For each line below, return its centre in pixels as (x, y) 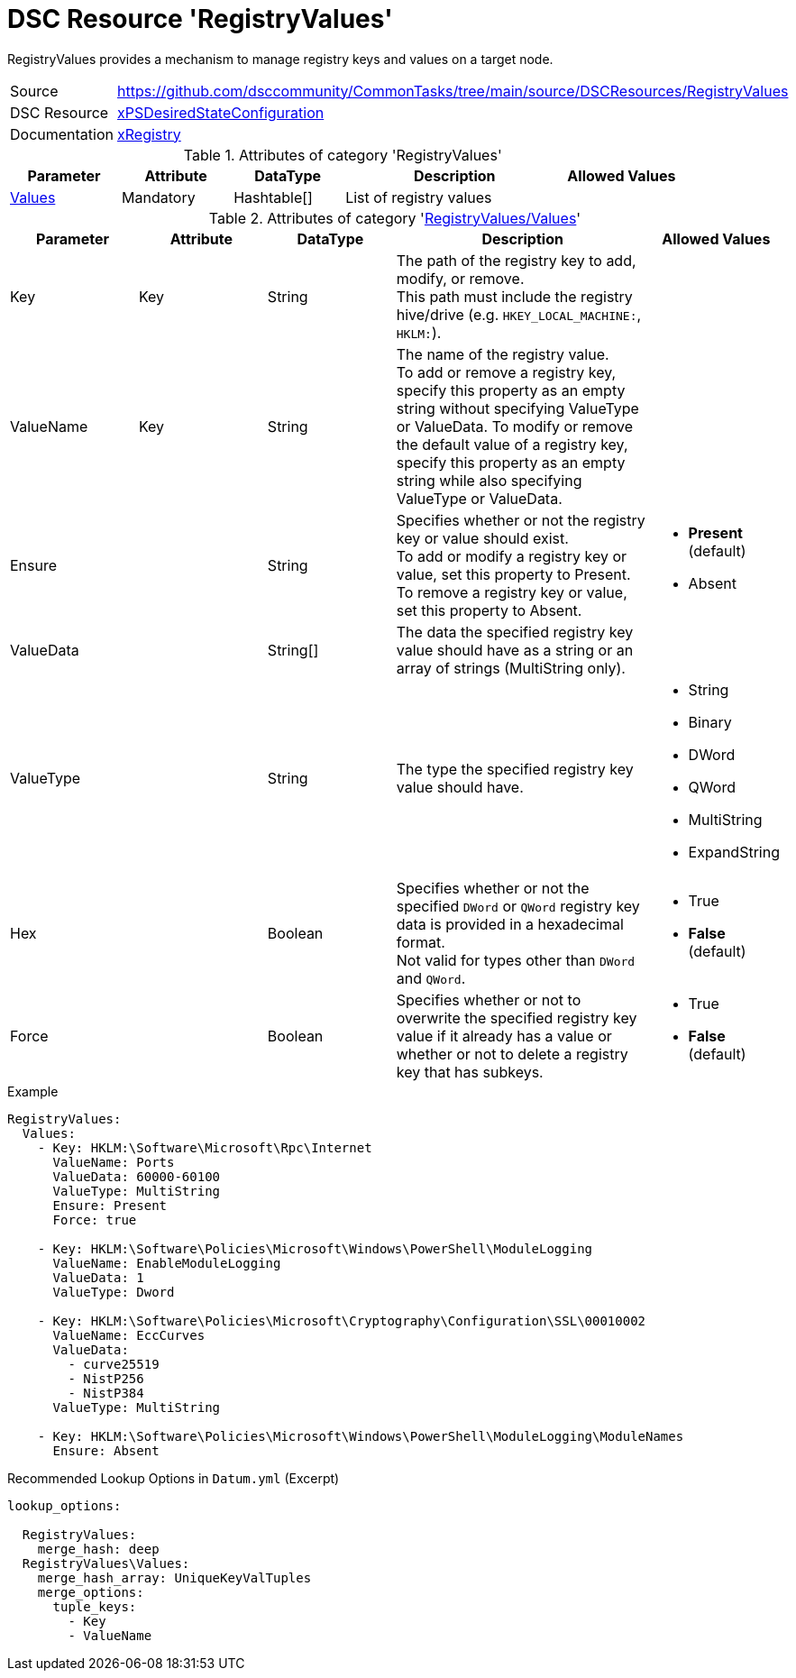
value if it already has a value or (504, 1036)
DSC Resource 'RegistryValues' (200, 19)
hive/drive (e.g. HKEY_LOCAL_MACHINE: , (519, 314)
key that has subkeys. (470, 1072)
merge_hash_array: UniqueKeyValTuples (174, 1577)
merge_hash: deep (98, 1549)
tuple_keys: (95, 1606)
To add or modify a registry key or (512, 556)
